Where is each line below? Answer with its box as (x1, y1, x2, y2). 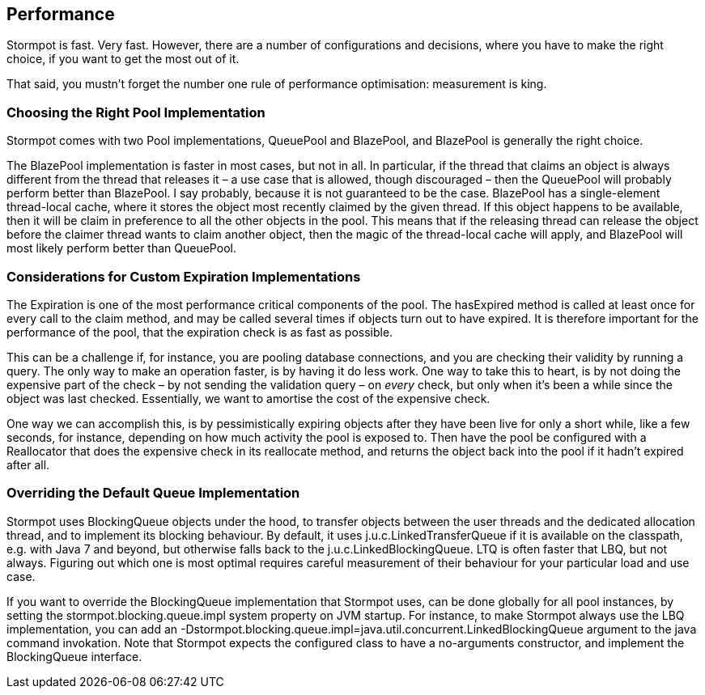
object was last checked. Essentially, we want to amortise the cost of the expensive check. (6, 391, 491, 405)
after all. (6, 457, 50, 472)
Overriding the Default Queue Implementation (6, 485, 300, 502)
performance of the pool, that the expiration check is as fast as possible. (6, 324, 393, 339)
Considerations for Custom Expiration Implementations (6, 268, 361, 285)
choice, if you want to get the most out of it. (6, 52, 240, 66)
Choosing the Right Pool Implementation (6, 104, 265, 121)
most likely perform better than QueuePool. (6, 241, 236, 256)
